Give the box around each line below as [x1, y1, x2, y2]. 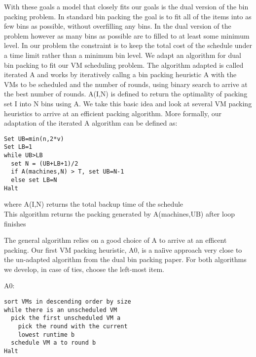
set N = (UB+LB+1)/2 [11, 160, 78, 167]
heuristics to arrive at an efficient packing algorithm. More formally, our [4, 108, 222, 118]
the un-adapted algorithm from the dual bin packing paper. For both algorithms [4, 254, 247, 265]
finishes [4, 218, 26, 228]
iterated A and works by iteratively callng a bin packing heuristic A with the [4, 69, 237, 80]
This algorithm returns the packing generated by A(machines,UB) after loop [4, 208, 235, 219]
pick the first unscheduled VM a [11, 314, 121, 322]
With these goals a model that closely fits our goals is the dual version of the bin [4, 1, 249, 11]
